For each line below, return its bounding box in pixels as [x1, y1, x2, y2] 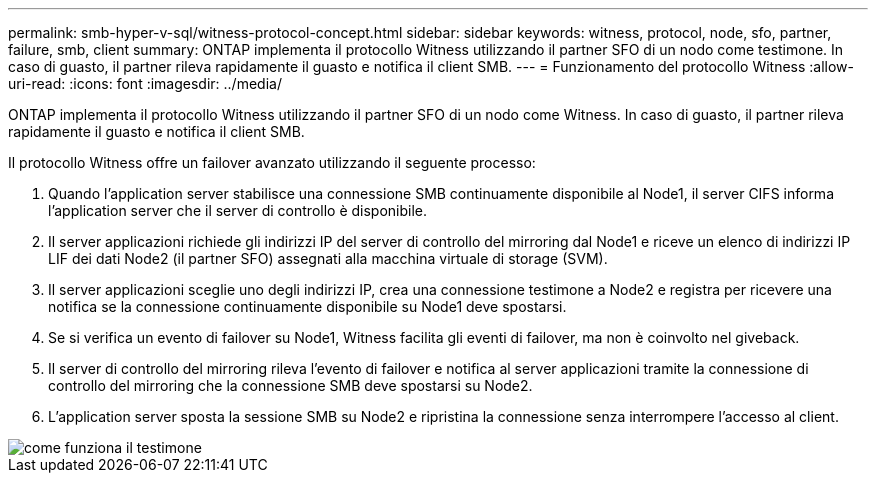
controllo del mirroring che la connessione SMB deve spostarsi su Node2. [48, 377, 533, 394]
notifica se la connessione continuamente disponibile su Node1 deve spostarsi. [48, 298, 567, 315]
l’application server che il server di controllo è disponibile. [48, 202, 428, 219]
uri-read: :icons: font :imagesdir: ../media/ [8, 75, 282, 92]
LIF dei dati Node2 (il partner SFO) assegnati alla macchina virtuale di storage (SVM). [48, 250, 608, 267]
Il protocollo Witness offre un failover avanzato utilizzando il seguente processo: [8, 154, 536, 171]
